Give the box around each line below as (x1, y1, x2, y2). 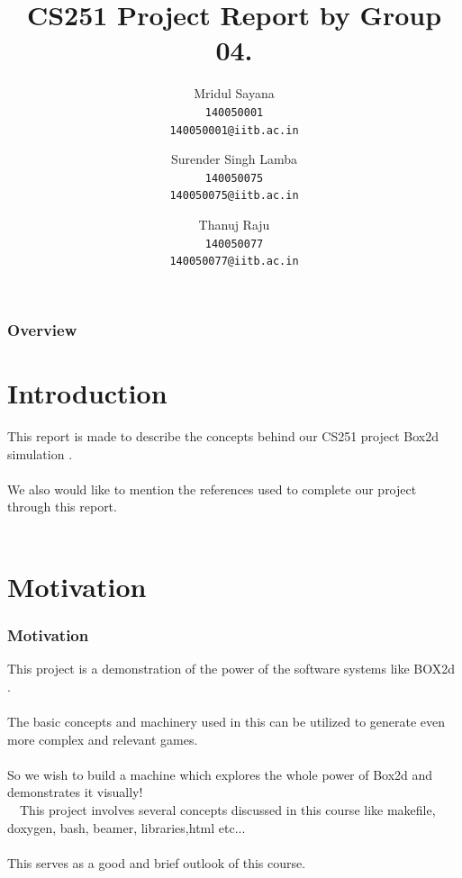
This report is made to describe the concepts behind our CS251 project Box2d (7, 427, 439, 446)
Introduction (7, 375, 168, 412)
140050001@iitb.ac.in (169, 123, 299, 137)
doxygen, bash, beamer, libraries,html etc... (7, 818, 246, 837)
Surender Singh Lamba (171, 149, 297, 168)
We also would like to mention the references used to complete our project (7, 479, 417, 498)
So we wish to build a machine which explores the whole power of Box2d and (7, 765, 433, 783)
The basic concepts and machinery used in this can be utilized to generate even (7, 712, 446, 731)
